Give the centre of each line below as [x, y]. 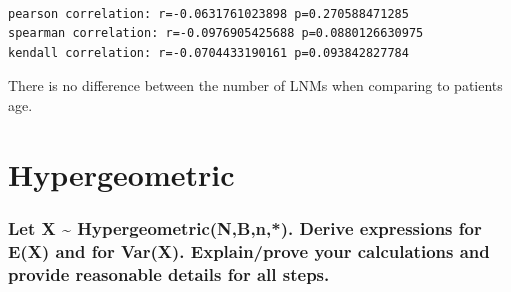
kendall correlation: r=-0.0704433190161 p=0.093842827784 [208, 52]
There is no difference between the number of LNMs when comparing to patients [255, 85]
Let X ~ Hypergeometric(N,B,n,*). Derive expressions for [245, 227]
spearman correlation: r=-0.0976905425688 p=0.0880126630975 [216, 33]
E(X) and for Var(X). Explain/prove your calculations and [249, 250]
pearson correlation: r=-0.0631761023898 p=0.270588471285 [208, 13]
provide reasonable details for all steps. [169, 273]
